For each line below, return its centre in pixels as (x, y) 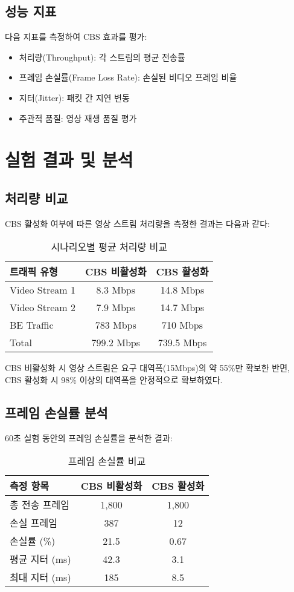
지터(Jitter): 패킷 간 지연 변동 (74, 97)
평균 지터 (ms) (40, 559)
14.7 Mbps (182, 308)
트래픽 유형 (34, 272)
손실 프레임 (34, 523)
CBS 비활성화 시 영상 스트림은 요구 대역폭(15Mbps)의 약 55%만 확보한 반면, (147, 368)
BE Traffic (32, 325)
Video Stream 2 (43, 308)
